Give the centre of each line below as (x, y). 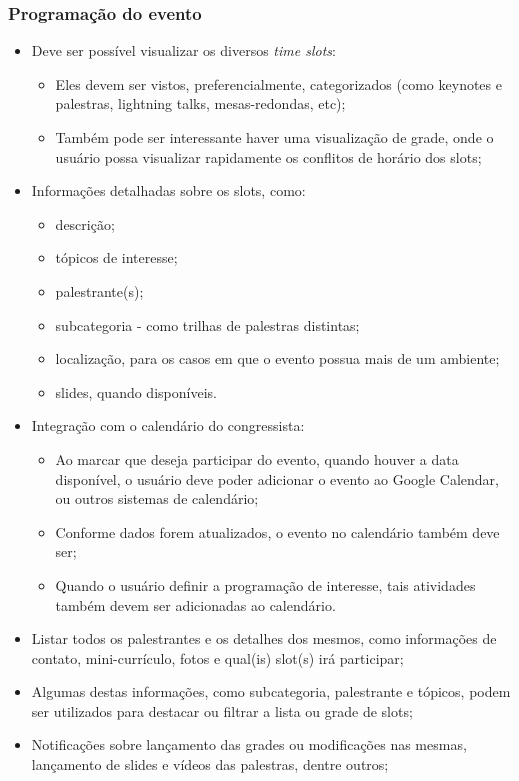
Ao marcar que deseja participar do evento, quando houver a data (257, 458)
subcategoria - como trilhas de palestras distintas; (207, 324)
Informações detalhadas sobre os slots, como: (168, 190)
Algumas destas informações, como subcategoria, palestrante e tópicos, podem (271, 691)
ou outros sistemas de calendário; (157, 498)
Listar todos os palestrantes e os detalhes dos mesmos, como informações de (264, 638)
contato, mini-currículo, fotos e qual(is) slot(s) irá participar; (217, 657)
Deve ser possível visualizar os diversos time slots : (183, 50)
